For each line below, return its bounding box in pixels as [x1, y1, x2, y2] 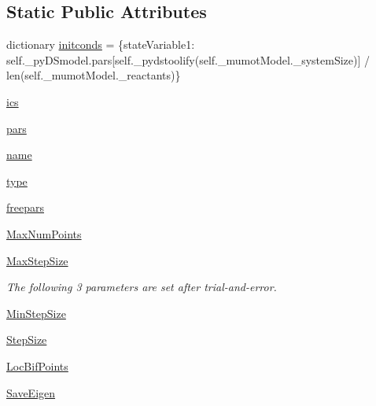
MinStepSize [6, 304, 66, 321]
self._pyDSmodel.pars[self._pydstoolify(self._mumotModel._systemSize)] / [6, 51, 370, 68]
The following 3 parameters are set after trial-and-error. [6, 279, 277, 295]
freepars [6, 199, 44, 216]
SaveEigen [6, 384, 56, 400]
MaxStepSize [6, 252, 68, 268]
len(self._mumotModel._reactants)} [6, 67, 181, 83]
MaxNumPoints [6, 225, 82, 242]
